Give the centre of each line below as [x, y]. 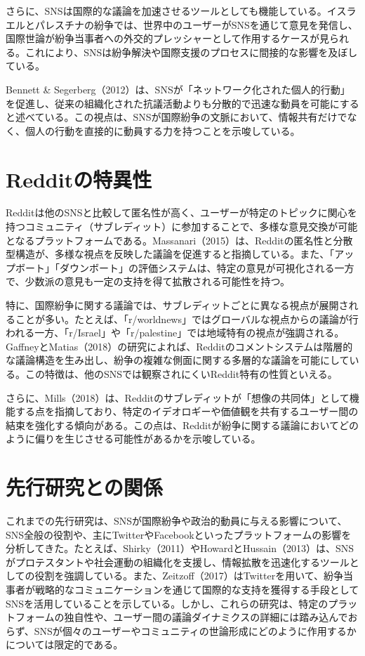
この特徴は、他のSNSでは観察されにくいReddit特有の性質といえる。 [181, 374]
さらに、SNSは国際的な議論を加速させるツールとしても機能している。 [166, 11]
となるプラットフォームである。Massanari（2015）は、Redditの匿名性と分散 [179, 240]
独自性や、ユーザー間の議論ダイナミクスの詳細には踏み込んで [206, 617]
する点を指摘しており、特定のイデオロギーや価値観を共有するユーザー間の [187, 411]
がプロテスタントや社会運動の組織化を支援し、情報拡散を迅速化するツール [178, 562]
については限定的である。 [65, 644]
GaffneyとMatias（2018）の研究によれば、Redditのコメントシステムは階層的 [179, 346]
